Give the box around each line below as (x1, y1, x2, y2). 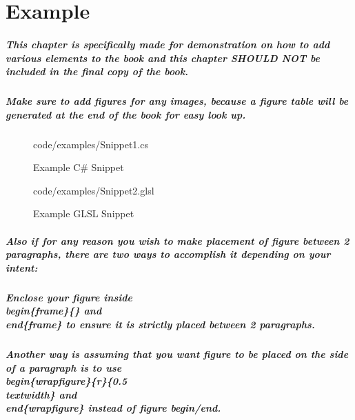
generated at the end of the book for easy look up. (6, 107, 246, 121)
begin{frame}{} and (6, 303, 102, 318)
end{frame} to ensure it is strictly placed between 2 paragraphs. (6, 317, 315, 331)
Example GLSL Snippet (33, 206, 134, 221)
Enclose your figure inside (6, 290, 132, 304)
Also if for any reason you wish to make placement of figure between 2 (6, 233, 349, 248)
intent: (6, 260, 38, 274)
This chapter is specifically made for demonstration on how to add (6, 37, 330, 51)
